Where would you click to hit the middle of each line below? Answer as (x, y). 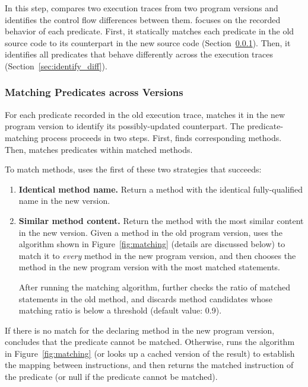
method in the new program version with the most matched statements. (150, 267)
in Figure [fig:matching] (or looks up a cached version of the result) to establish (150, 353)
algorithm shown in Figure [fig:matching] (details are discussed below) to (152, 244)
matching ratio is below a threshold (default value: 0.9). (120, 310)
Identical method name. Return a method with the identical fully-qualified (161, 189)
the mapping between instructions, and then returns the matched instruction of (149, 365)
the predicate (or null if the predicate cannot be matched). (111, 377)
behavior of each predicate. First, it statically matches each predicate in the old (150, 31)
